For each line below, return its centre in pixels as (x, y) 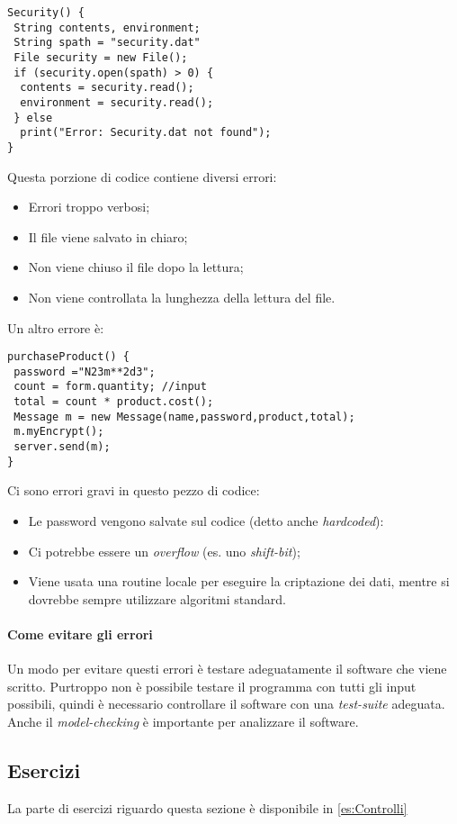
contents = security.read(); (107, 88)
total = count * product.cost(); (114, 402)
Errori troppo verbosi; (89, 207)
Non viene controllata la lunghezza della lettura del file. (182, 297)
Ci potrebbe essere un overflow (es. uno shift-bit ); (164, 551)
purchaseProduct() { (69, 357)
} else (33, 118)
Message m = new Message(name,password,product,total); (184, 417)
